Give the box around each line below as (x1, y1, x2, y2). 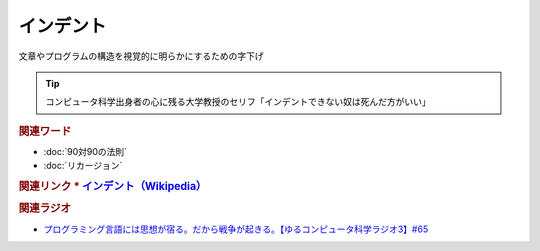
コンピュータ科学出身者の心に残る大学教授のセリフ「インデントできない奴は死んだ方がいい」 (45, 96, 431, 108)
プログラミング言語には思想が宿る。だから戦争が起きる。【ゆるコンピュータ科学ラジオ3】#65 (43, 223, 429, 235)
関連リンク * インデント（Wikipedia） (18, 180, 207, 194)
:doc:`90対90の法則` (43, 145, 128, 157)
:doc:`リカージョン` (43, 160, 123, 172)
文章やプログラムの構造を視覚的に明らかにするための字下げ (18, 50, 264, 62)
